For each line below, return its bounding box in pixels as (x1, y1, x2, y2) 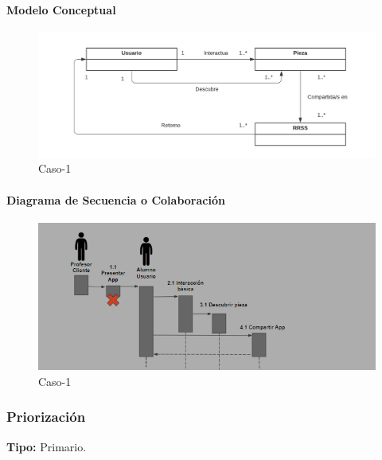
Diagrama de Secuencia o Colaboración (6, 191, 225, 208)
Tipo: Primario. (6, 438, 87, 454)
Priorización (6, 407, 86, 427)
